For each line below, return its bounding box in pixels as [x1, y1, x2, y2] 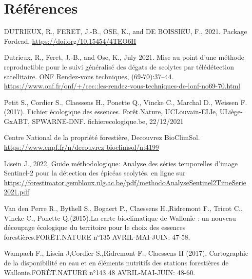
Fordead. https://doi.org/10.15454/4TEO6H [4, 35, 136, 46]
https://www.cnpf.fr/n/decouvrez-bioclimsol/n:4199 [4, 142, 159, 152]
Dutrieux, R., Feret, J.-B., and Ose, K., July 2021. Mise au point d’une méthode [4, 52, 244, 62]
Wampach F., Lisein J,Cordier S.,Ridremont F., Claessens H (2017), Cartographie [4, 248, 249, 258]
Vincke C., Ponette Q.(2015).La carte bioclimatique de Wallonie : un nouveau [4, 212, 236, 223]
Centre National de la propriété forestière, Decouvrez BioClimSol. [4, 132, 200, 142]
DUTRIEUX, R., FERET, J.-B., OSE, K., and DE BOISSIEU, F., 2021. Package [4, 26, 247, 36]
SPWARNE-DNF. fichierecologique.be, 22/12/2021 [32, 116, 184, 126]
